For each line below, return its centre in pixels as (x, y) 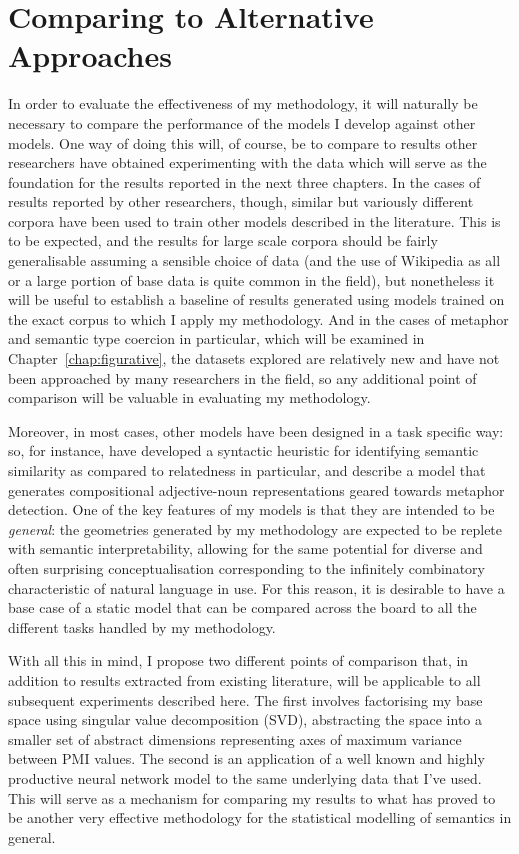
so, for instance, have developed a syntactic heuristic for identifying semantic (243, 450)
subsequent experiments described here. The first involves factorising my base (245, 699)
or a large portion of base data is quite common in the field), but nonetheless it (251, 279)
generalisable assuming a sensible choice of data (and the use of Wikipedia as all (254, 260)
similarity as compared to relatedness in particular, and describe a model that (247, 470)
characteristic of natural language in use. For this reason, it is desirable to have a (256, 587)
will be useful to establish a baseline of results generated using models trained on (256, 299)
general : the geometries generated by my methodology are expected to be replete (255, 528)
